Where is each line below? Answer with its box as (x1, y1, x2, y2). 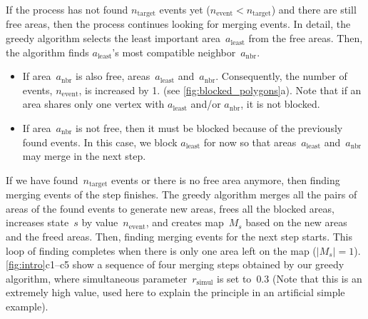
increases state (6, 215, 69, 230)
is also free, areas (76, 69, 150, 83)
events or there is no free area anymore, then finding (111, 172, 340, 187)
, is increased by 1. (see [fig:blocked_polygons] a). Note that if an (78, 82, 362, 97)
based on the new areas (245, 215, 347, 230)
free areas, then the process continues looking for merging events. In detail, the (6, 16, 351, 31)
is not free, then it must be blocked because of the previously (76, 121, 343, 136)
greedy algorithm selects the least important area (6, 31, 220, 46)
